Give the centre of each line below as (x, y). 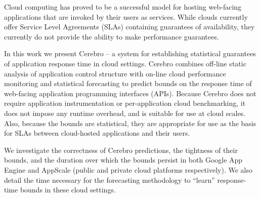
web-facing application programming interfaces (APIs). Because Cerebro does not (130, 93)
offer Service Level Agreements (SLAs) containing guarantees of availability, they (129, 27)
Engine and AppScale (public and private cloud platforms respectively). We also (128, 169)
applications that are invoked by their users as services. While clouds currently (126, 16)
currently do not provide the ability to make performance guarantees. (112, 36)
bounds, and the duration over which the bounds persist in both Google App (123, 160)
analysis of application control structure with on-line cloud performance (115, 73)
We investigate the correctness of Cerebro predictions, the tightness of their (121, 150)
